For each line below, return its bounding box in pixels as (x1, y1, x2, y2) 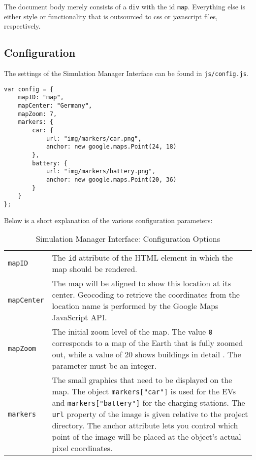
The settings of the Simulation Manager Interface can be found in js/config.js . (4, 68, 249, 78)
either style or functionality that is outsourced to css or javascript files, (4, 11, 218, 21)
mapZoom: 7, (18, 110, 57, 117)
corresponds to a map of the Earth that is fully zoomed (52, 337, 243, 349)
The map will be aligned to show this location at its (52, 277, 231, 289)
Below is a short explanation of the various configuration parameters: (4, 215, 213, 225)
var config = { (4, 85, 54, 93)
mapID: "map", (18, 94, 64, 101)
